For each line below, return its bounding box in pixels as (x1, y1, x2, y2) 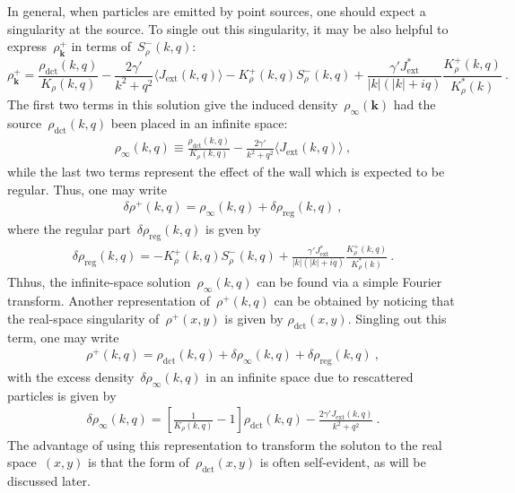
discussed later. (7, 471, 91, 489)
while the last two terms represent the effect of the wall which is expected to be (7, 161, 445, 180)
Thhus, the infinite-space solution (7, 272, 191, 291)
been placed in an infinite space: (110, 114, 288, 133)
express (7, 37, 48, 56)
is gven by (205, 220, 261, 238)
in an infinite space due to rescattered (205, 368, 414, 386)
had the (393, 95, 436, 114)
